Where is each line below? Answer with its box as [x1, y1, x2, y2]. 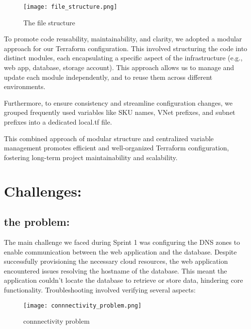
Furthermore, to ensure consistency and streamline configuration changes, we [4, 97, 233, 108]
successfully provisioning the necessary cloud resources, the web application [4, 256, 228, 266]
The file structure [23, 17, 75, 27]
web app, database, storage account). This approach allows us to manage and [4, 62, 234, 73]
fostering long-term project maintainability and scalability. [4, 152, 178, 162]
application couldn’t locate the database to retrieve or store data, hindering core [4, 275, 243, 285]
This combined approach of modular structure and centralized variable [4, 133, 214, 143]
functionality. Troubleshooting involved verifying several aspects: [4, 284, 196, 294]
